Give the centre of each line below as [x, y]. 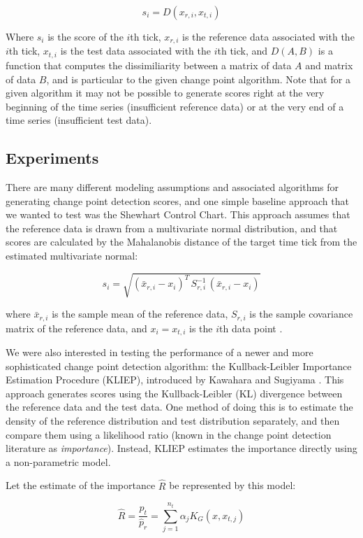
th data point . [251, 328]
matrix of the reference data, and [76, 328]
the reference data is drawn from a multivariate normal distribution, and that [172, 228]
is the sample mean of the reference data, [140, 314]
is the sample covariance [301, 314]
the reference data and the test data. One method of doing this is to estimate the [179, 407]
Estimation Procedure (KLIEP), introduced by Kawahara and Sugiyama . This [175, 380]
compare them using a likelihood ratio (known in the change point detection [169, 434]
